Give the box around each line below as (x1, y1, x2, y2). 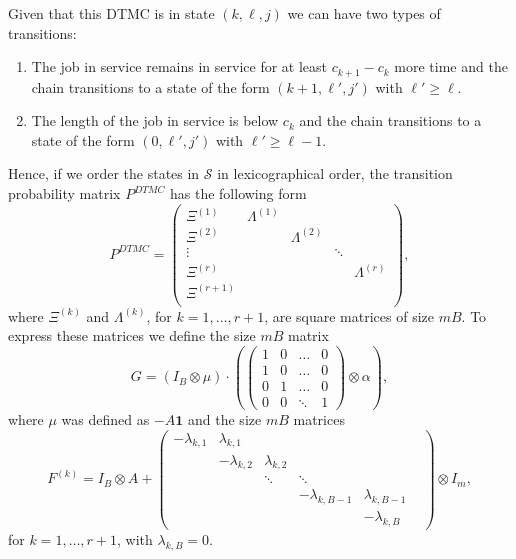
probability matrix (8, 183, 121, 204)
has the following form (170, 183, 307, 204)
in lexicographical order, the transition (217, 163, 453, 184)
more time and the (394, 56, 508, 77)
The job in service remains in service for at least (31, 56, 327, 77)
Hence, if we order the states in (8, 163, 200, 184)
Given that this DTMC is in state (8, 3, 215, 23)
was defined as (61, 409, 150, 430)
